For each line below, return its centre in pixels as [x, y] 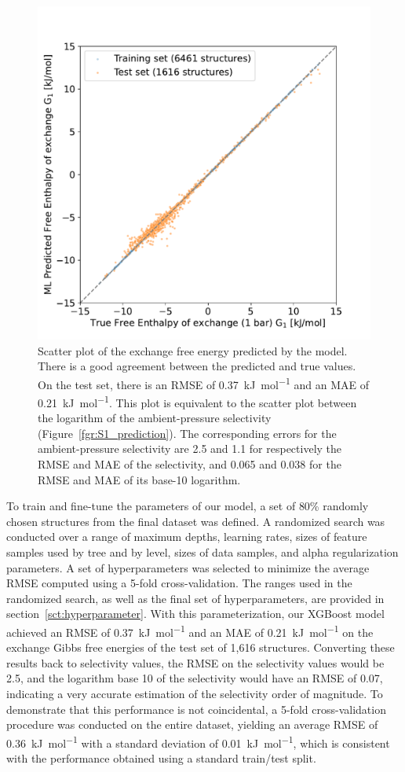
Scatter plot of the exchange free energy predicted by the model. [193, 350]
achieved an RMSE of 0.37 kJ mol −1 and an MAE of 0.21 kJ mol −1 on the [190, 631]
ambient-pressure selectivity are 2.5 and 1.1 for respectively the [190, 448]
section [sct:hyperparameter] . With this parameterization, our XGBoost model [195, 614]
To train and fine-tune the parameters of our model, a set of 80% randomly [188, 506]
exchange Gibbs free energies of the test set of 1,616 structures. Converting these [201, 647]
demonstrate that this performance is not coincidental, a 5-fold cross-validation [196, 709]
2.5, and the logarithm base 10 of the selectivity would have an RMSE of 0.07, [195, 678]
